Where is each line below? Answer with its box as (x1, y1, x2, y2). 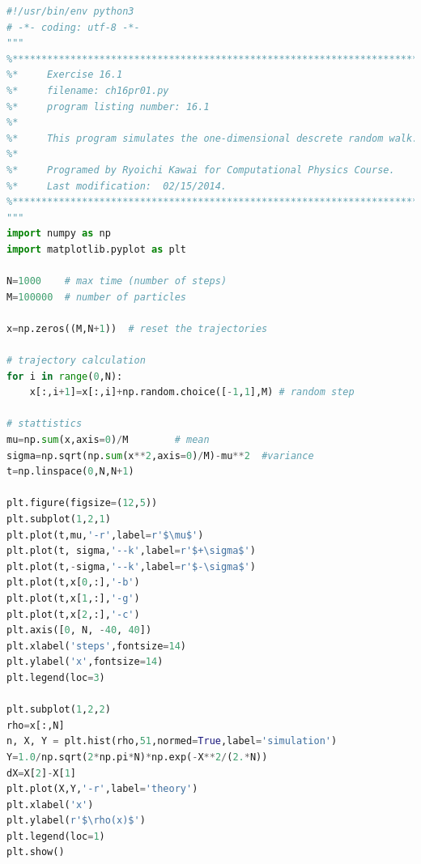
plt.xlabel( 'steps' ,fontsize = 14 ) (6, 640, 186, 652)
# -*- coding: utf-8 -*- (6, 21, 140, 33)
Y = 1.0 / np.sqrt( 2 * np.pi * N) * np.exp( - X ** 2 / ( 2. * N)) (6, 751, 268, 763)
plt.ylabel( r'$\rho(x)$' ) (6, 815, 146, 827)
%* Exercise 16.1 (6, 69, 123, 81)
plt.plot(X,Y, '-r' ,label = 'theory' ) (6, 783, 198, 795)
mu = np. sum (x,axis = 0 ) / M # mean (6, 434, 210, 446)
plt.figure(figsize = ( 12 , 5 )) (6, 497, 158, 509)
